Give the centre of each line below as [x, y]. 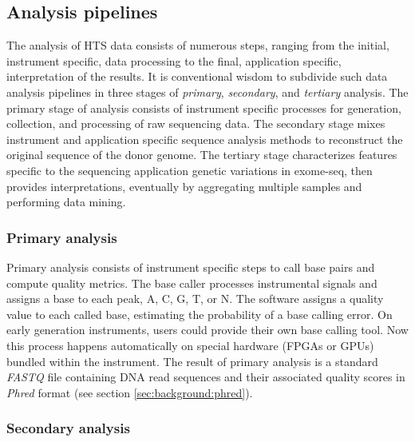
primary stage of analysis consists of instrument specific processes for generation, [204, 108]
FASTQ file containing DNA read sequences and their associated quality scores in [206, 377]
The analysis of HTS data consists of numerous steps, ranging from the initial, [198, 45]
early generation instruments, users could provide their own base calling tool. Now [207, 330]
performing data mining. [66, 202]
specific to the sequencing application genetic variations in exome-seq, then [190, 170]
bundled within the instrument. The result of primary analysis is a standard [192, 361]
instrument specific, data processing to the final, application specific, [174, 60]
